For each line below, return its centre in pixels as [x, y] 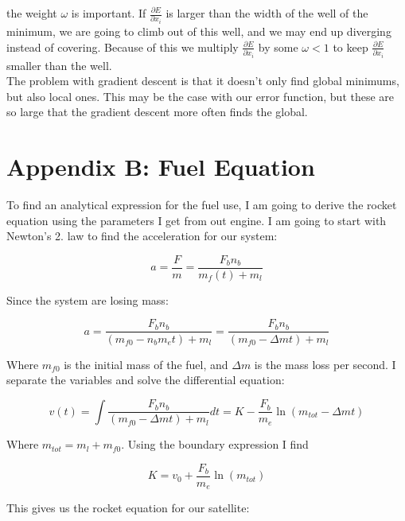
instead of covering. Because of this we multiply [123, 47]
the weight [32, 13]
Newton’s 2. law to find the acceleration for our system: [142, 236]
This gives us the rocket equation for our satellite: [128, 508]
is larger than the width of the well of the [267, 13]
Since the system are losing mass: [88, 299]
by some [278, 47]
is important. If [109, 13]
